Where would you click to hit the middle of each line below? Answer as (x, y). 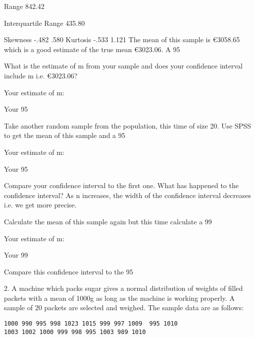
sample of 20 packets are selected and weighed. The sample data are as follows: (124, 307)
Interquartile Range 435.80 (45, 23)
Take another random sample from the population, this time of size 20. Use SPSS (127, 125)
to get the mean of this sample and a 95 (65, 135)
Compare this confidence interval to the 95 (69, 271)
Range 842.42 (24, 6)
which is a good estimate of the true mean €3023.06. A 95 (92, 49)
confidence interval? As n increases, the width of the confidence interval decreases (127, 195)
